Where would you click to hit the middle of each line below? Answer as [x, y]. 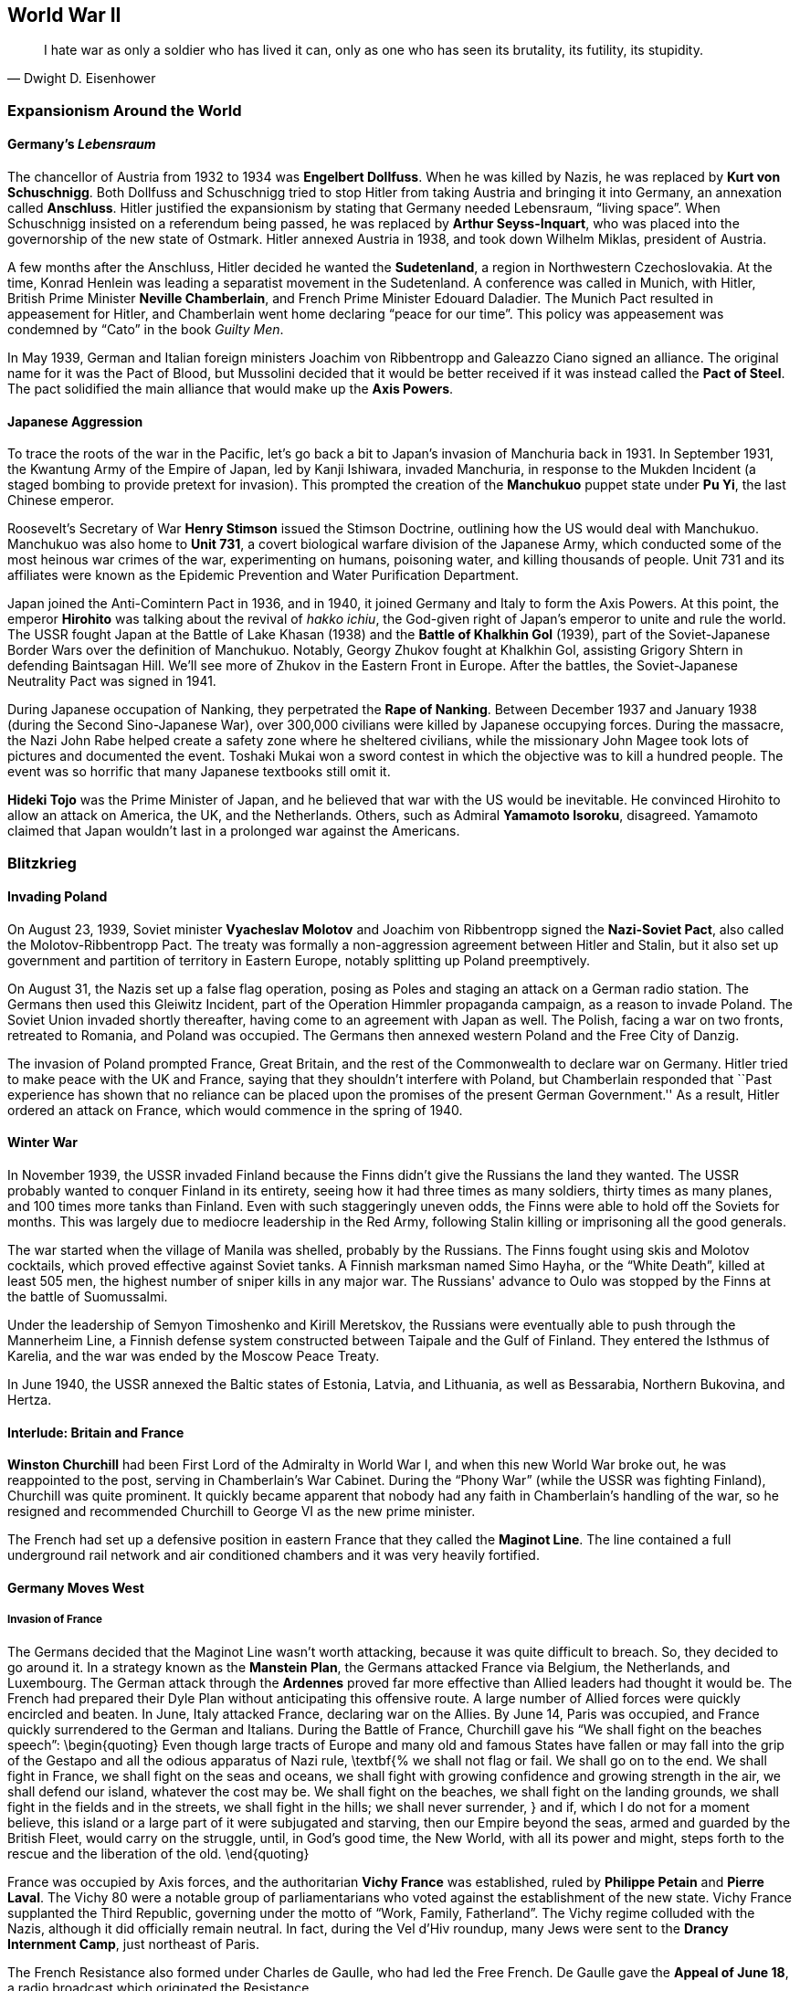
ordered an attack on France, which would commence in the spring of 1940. [235, 1110]
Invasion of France [55, 1620]
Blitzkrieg [42, 863]
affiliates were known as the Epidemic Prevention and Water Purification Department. [263, 575]
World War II [64, 15]
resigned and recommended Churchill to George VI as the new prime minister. [242, 1512]
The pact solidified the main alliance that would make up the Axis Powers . [231, 389]
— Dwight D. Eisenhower [82, 79]
